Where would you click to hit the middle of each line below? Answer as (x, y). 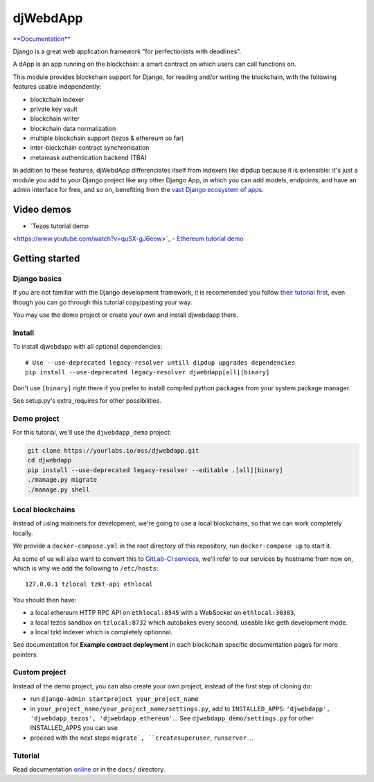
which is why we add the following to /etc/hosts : (86, 568)
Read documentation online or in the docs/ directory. (89, 769)
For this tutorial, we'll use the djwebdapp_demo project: (92, 433)
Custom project (39, 672)
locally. (23, 533)
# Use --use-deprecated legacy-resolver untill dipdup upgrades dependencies (160, 363)
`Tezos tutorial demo (60, 226)
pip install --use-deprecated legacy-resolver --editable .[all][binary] (155, 470)
